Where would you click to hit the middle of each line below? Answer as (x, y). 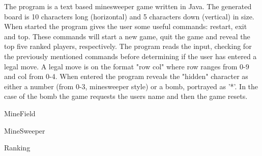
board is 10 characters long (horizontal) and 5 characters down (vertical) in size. (129, 16)
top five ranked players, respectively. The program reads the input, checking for (128, 46)
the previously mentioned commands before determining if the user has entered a (130, 56)
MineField (20, 113)
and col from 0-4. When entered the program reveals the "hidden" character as (126, 76)
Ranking (17, 148)
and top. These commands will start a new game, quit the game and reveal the (127, 36)
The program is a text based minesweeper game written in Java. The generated (128, 6)
